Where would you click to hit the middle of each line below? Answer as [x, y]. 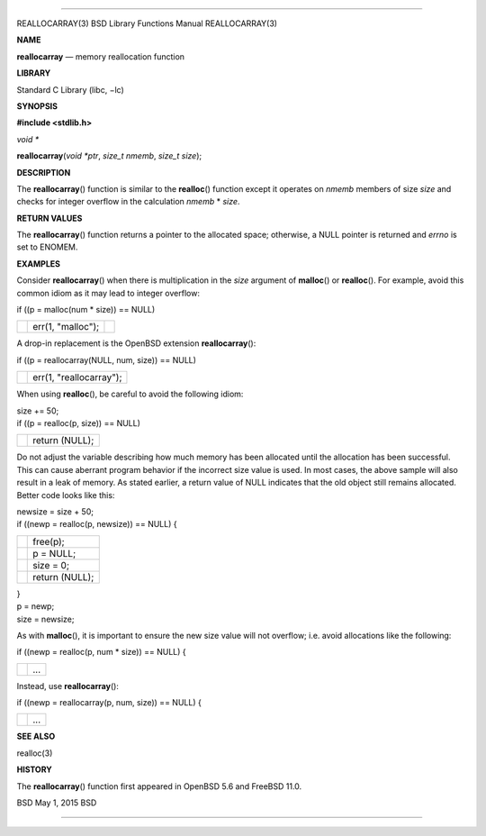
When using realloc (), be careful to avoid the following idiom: [130, 394]
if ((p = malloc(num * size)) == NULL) [86, 310]
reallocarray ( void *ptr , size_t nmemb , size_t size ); [109, 156]
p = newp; [36, 606]
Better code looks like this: [66, 495]
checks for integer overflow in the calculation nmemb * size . [128, 202]
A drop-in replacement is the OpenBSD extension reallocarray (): [136, 343]
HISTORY [35, 769]
